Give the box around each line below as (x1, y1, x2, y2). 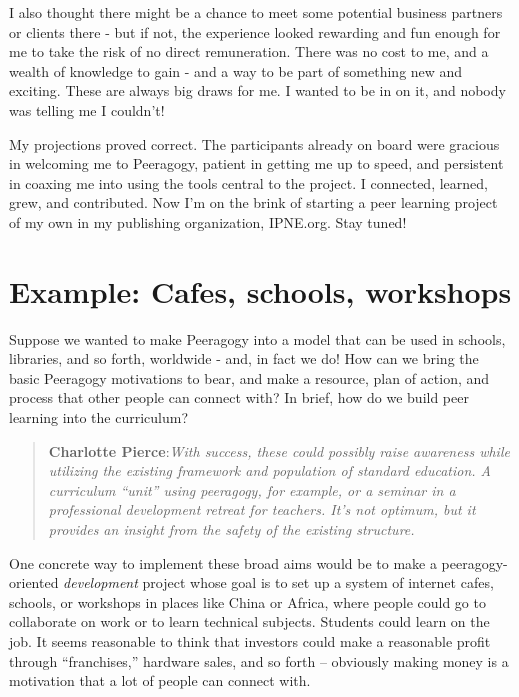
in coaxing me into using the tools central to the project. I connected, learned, (9, 172, 488, 193)
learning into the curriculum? (9, 407, 189, 428)
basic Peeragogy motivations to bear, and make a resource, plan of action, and (9, 367, 490, 388)
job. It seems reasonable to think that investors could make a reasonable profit (9, 630, 491, 651)
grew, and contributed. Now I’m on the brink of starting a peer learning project (9, 192, 498, 213)
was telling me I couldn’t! (9, 99, 165, 120)
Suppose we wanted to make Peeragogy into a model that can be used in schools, (9, 328, 506, 349)
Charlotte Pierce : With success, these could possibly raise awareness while (48, 440, 510, 461)
